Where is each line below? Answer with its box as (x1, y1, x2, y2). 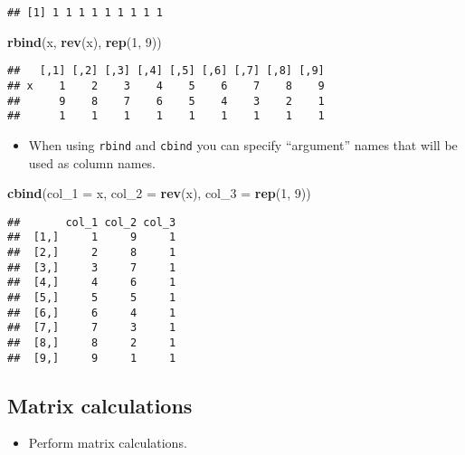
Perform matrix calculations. (28, 433, 187, 452)
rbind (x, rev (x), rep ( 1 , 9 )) (7, 32, 162, 51)
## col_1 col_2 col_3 (7, 215, 176, 229)
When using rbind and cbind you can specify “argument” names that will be (28, 135, 458, 154)
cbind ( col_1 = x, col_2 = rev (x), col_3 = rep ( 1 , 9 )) (7, 184, 311, 203)
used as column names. (28, 153, 157, 172)
